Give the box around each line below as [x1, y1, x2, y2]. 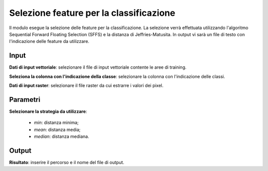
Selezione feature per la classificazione [9, 7, 176, 18]
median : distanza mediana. [34, 133, 89, 139]
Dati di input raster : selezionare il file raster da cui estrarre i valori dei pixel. [9, 83, 164, 88]
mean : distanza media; [34, 127, 81, 132]
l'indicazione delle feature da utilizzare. [9, 39, 89, 44]
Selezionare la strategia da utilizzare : [9, 108, 87, 114]
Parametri [9, 95, 41, 104]
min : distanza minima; [34, 120, 79, 126]
